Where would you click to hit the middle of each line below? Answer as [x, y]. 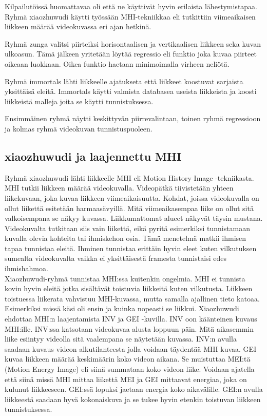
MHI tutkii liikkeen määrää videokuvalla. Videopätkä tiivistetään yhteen [119, 188]
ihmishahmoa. [26, 268]
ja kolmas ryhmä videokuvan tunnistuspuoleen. [79, 128]
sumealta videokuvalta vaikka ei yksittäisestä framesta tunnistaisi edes [116, 258]
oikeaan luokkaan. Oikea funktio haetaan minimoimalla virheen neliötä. [117, 63]
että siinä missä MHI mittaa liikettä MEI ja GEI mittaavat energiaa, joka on [126, 379]
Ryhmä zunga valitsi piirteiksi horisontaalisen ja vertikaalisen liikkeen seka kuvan [133, 43]
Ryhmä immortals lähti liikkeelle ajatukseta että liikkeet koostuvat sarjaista [124, 81]
